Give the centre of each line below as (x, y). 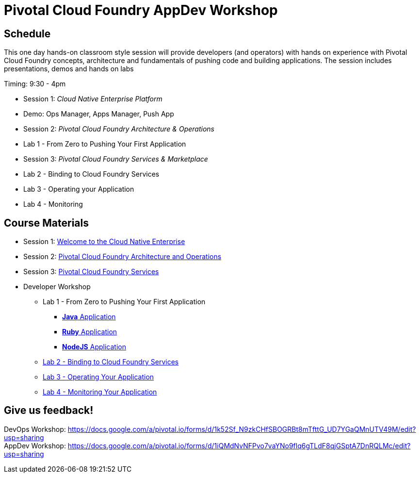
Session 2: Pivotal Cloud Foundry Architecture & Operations (119, 129)
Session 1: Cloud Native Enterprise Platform (93, 99)
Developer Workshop (57, 287)
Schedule (27, 33)
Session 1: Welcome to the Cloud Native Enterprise (104, 242)
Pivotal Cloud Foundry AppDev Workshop (141, 10)
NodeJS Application (94, 347)
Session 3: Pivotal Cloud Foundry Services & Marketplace (116, 159)
